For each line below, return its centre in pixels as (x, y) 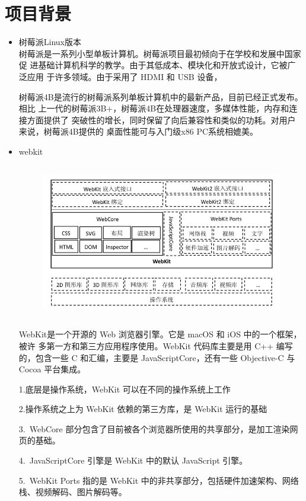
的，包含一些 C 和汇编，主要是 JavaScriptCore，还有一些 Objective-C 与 (157, 357)
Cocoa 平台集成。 (52, 369)
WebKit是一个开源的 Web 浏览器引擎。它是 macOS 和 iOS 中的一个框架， (160, 334)
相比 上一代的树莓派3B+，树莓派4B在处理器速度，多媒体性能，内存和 (154, 108)
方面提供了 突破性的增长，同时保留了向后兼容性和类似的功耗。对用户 (161, 119)
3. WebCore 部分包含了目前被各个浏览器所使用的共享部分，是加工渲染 (154, 428)
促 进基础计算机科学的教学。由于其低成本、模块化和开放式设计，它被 (153, 65)
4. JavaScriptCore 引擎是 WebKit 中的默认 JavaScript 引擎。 (133, 460)
